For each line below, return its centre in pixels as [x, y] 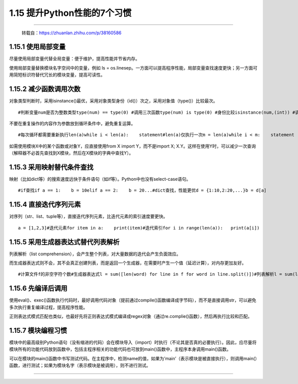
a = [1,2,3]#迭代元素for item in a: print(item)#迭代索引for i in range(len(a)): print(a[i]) [139, 228]
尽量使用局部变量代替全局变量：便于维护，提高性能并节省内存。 [74, 59]
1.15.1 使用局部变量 [37, 47]
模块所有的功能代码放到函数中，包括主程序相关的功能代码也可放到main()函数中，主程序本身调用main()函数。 [120, 349]
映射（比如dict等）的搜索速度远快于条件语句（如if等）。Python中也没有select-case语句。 [100, 179]
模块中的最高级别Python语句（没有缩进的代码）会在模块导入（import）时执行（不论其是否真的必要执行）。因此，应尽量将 [133, 342]
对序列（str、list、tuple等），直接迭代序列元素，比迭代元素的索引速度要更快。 [88, 217]
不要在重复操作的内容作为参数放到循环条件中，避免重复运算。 [72, 123]
